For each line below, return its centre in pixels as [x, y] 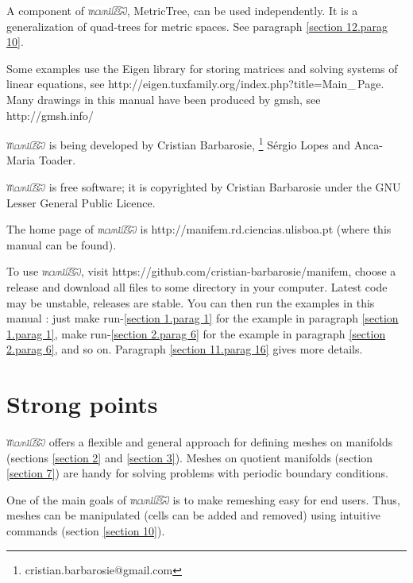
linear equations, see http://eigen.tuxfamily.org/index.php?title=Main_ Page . [195, 84]
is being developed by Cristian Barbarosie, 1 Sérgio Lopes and [200, 143]
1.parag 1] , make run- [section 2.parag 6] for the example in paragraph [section [196, 333]
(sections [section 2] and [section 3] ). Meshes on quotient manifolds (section [190, 457]
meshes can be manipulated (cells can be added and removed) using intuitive [193, 515]
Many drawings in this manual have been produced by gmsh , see [164, 99]
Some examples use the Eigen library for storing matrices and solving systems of [202, 68]
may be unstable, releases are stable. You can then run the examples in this [191, 302]
